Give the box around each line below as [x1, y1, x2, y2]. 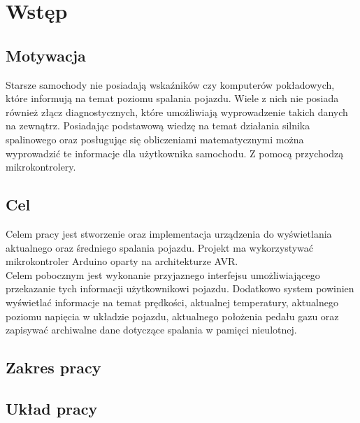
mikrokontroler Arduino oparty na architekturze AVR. [6, 254, 238, 268]
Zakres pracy [6, 357, 101, 378]
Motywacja [6, 44, 86, 66]
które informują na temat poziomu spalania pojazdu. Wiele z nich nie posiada [6, 91, 339, 106]
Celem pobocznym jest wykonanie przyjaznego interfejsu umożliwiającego [6, 267, 320, 282]
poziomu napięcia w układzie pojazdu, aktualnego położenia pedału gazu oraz [6, 308, 339, 323]
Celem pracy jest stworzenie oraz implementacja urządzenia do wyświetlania [6, 226, 332, 241]
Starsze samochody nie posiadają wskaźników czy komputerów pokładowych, [6, 77, 335, 92]
